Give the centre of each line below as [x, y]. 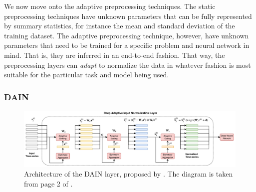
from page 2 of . [48, 183]
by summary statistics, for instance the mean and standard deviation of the [120, 26]
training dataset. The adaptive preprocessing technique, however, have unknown [127, 35]
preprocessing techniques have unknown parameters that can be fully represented [128, 16]
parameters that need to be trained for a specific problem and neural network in [127, 45]
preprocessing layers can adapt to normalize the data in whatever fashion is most [128, 65]
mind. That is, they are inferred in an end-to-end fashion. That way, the [115, 55]
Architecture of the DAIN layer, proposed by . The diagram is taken [128, 174]
